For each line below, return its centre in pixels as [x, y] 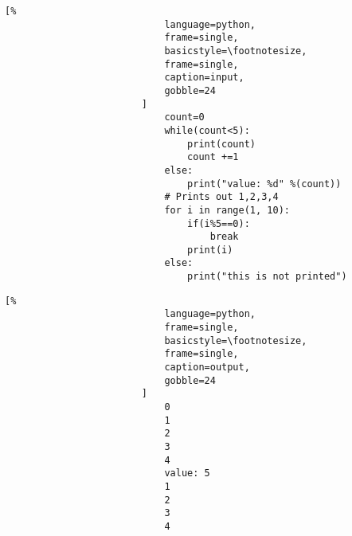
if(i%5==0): [219, 223]
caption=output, [207, 368]
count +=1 [213, 157]
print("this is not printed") [267, 277]
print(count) [221, 144]
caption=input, [204, 78]
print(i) [210, 250]
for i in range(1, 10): [227, 210]
